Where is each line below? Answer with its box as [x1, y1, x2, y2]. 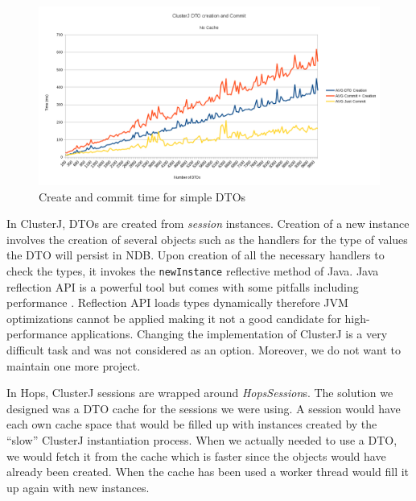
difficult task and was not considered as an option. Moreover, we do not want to [6, 341, 402, 358]
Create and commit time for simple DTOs [39, 188, 246, 205]
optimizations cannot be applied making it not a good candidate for [6, 309, 341, 326]
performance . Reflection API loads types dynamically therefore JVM [6, 294, 348, 311]
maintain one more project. [6, 357, 141, 374]
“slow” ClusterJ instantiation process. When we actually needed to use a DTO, [6, 431, 397, 448]
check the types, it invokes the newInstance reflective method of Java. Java [6, 262, 379, 279]
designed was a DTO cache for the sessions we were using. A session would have [6, 400, 401, 416]
